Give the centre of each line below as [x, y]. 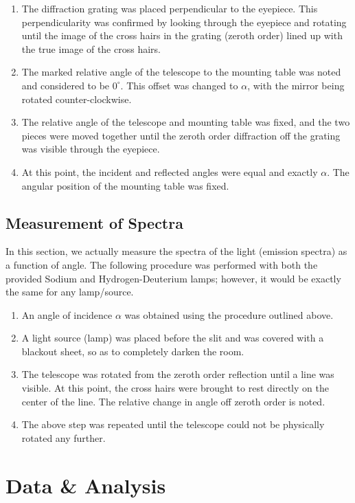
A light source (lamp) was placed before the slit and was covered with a [173, 338]
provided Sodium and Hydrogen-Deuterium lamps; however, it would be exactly [173, 278]
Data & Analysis [86, 485]
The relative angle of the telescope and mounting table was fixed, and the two [186, 122]
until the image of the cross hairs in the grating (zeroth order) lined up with [182, 35]
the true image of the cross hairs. [91, 48]
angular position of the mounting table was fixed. [125, 185]
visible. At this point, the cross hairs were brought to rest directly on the [175, 388]
